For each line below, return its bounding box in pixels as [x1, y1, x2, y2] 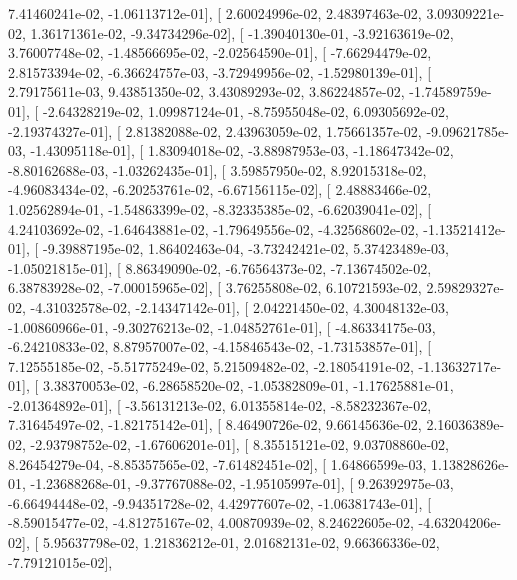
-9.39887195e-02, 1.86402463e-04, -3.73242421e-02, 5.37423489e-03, [42, 238, 449, 259]
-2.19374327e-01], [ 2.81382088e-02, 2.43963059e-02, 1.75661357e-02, [8, 120, 422, 141]
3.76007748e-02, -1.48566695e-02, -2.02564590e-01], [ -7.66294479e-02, [8, 42, 432, 63]
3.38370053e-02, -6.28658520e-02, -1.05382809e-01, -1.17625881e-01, [42, 375, 454, 396]
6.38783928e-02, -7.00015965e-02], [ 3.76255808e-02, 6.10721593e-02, [8, 277, 422, 298]
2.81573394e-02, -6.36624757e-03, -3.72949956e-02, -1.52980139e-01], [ [8, 61, 432, 82]
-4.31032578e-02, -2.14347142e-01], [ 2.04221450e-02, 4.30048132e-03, [30, 296, 449, 317]
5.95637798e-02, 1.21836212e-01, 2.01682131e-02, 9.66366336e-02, [42, 532, 440, 553]
